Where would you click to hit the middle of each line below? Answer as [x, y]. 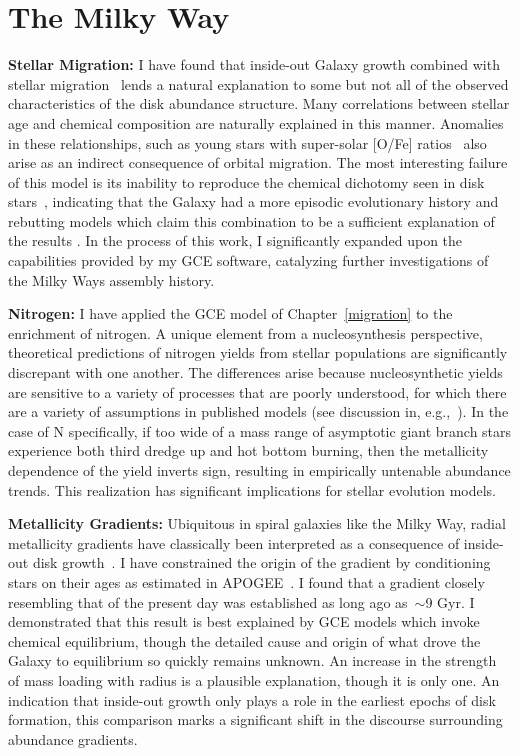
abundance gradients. [73, 738]
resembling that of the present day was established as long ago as [208, 601]
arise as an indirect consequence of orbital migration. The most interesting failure [258, 162]
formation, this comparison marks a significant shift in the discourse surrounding [255, 719]
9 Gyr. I [450, 601]
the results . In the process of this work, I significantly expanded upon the [235, 240]
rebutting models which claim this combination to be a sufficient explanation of [251, 220]
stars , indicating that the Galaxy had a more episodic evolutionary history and [253, 201]
